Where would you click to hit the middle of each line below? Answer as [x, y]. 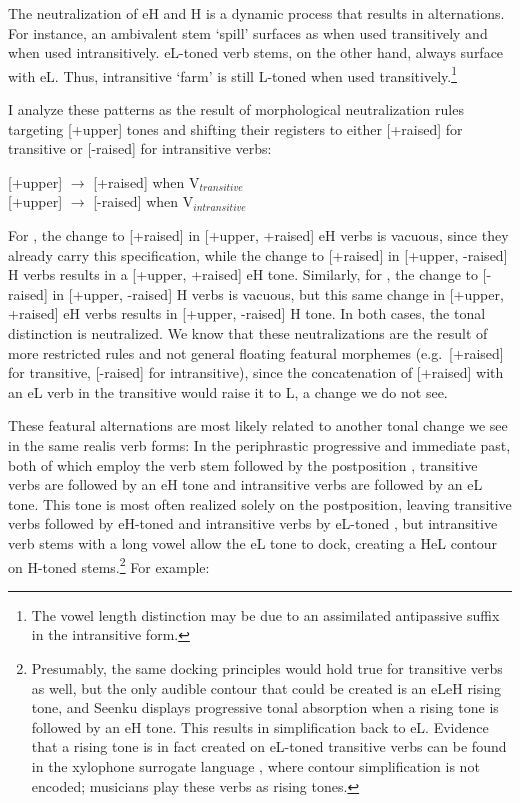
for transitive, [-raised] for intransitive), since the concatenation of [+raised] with [256, 372]
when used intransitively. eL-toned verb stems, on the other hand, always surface [256, 52]
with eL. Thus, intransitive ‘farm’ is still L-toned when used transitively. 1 [233, 74]
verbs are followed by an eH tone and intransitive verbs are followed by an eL [245, 484]
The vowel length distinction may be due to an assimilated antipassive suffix [265, 614]
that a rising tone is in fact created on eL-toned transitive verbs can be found [269, 746]
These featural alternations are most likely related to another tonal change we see [258, 425]
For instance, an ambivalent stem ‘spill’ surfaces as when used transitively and [248, 32]
